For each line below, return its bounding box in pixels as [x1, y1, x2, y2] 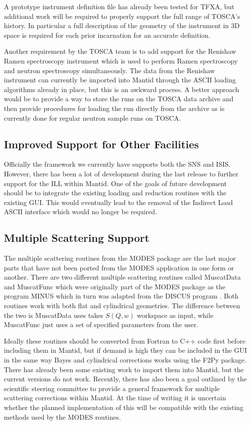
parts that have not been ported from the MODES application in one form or [4, 262, 234, 272]
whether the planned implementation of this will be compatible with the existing [4, 402, 244, 412]
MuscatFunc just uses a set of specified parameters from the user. [4, 319, 199, 330]
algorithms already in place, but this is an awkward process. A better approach [4, 84, 239, 94]
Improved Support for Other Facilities [4, 136, 199, 151]
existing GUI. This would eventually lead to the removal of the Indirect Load [4, 197, 233, 207]
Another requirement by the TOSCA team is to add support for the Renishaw [4, 46, 236, 56]
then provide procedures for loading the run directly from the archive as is [4, 103, 225, 113]
